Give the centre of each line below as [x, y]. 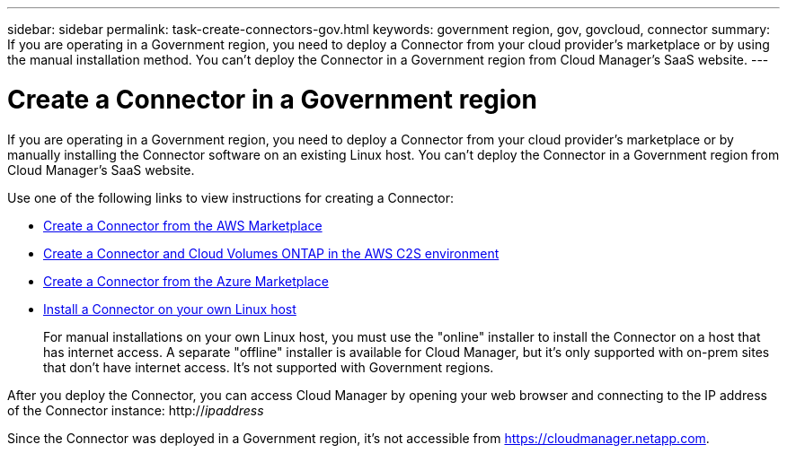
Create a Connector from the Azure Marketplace [186, 281]
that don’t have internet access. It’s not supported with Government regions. [269, 367]
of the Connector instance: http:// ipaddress [136, 410]
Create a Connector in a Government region [272, 99]
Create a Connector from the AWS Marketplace [183, 225]
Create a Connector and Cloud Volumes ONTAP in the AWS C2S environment [271, 253]
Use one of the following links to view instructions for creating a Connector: [231, 197]
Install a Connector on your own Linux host [170, 309]
